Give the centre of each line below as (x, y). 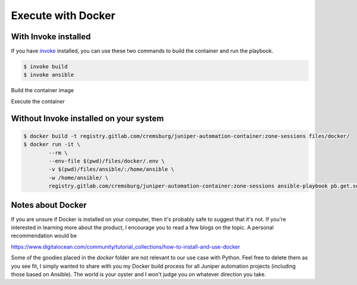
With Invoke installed (51, 37)
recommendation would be (44, 236)
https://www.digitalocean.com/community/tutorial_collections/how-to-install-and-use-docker (126, 246)
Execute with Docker (63, 15)
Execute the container (38, 101)
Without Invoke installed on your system (87, 118)
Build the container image (43, 90)
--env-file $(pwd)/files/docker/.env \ (107, 161)
